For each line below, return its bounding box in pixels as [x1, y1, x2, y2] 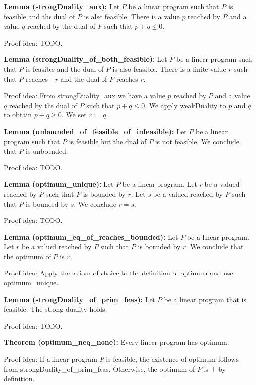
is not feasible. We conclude [155, 136, 240, 146]
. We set [61, 110, 87, 120]
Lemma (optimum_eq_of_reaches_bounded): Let [4, 231, 178, 242]
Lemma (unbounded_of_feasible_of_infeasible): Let [4, 126, 187, 136]
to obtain [4, 110, 32, 120]
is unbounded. [26, 146, 68, 156]
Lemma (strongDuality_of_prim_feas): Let [4, 294, 155, 304]
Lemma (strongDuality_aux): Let [4, 1, 120, 11]
